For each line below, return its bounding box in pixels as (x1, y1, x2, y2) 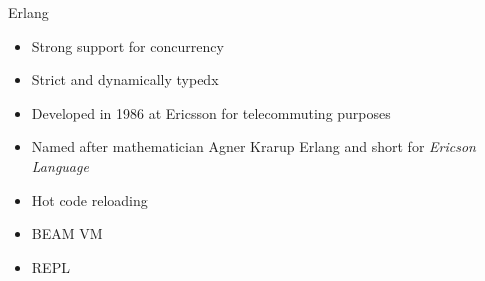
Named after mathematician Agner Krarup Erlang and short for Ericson (31, 136, 476, 157)
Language (31, 155, 89, 176)
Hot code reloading (31, 189, 148, 210)
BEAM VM (31, 223, 103, 244)
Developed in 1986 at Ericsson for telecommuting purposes (31, 102, 391, 123)
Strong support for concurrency (31, 35, 224, 56)
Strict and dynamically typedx (31, 69, 219, 90)
